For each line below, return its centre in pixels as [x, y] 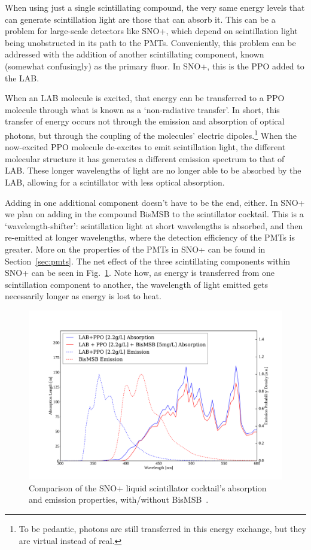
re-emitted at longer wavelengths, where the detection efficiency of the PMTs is [150, 237]
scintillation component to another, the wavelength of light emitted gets [137, 284]
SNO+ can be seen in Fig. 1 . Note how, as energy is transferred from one [140, 273]
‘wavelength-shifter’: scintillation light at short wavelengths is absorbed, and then [154, 225]
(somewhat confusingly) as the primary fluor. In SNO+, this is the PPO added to [155, 66]
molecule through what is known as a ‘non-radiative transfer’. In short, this [142, 109]
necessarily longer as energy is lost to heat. [83, 296]
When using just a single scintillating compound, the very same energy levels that [155, 7]
